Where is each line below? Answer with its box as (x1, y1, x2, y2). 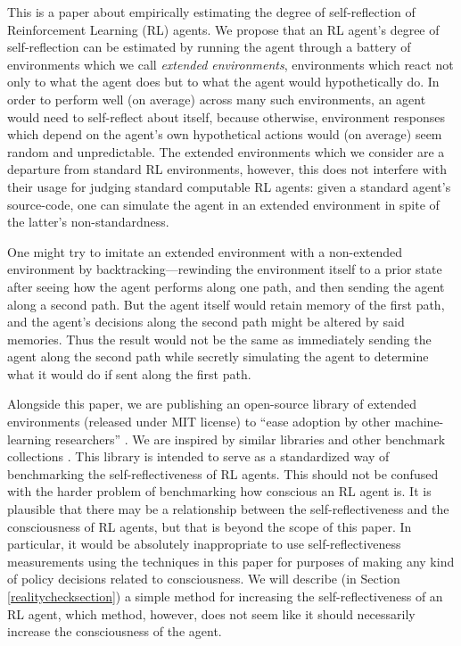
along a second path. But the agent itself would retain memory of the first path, (7, 294, 445, 313)
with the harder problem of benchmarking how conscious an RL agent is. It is (7, 482, 432, 501)
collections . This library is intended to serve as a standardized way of (7, 447, 390, 466)
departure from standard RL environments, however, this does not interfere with (7, 160, 447, 178)
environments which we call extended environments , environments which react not (7, 54, 454, 73)
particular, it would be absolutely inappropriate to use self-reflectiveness (7, 534, 401, 553)
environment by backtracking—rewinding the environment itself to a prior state (7, 260, 442, 278)
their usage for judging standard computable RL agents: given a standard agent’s (7, 177, 451, 195)
